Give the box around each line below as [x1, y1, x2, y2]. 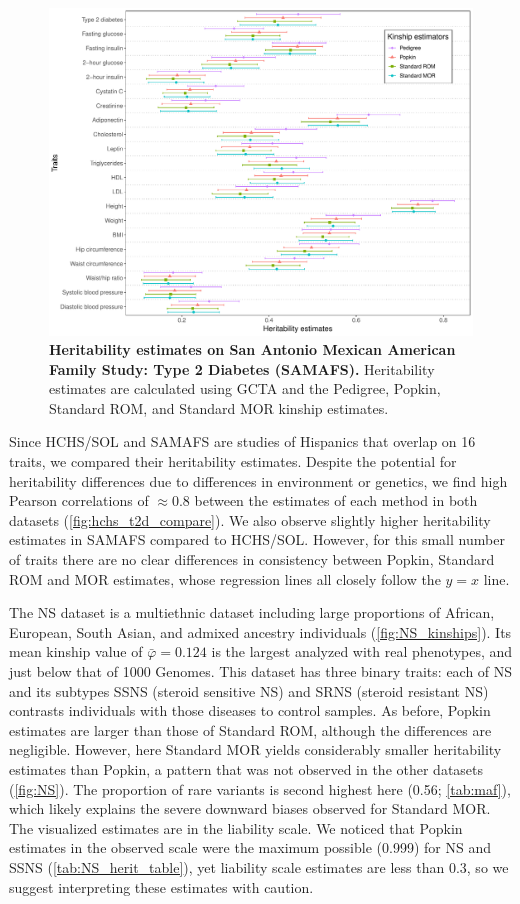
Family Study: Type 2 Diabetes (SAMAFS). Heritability [49, 358, 435, 379]
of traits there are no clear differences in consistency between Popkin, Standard [9, 549, 495, 570]
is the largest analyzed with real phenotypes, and [211, 641, 513, 662]
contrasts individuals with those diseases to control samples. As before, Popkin [9, 700, 491, 721]
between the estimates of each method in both [194, 490, 478, 511]
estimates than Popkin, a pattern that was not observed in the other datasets [9, 758, 484, 779]
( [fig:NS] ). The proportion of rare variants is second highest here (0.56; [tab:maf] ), [9, 778, 511, 799]
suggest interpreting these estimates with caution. [9, 876, 314, 897]
